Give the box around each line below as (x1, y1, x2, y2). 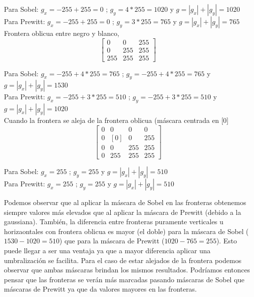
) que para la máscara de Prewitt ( (59, 236, 164, 246)
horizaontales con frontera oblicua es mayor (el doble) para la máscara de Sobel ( (4, 226, 249, 236)
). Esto (216, 236, 237, 246)
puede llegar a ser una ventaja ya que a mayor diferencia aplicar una (4, 245, 211, 255)
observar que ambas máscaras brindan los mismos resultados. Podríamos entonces (4, 265, 250, 275)
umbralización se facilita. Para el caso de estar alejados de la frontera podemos (4, 255, 242, 265)
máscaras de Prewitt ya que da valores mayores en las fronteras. (4, 284, 197, 294)
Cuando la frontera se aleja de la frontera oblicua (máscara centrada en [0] (4, 115, 229, 125)
